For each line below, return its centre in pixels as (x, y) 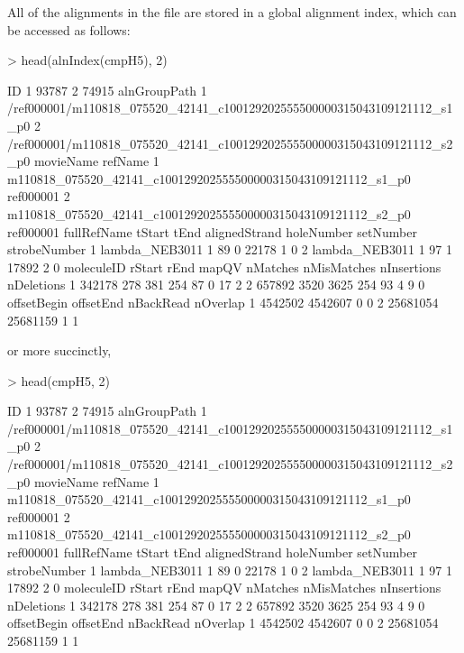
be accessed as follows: (69, 29)
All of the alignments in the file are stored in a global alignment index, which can (232, 12)
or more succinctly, (59, 350)
